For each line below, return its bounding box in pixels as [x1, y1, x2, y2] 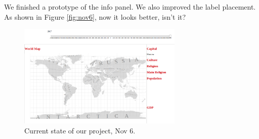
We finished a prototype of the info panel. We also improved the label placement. [4, 2, 256, 12]
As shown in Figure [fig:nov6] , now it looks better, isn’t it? [4, 11, 186, 22]
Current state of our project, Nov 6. [24, 125, 136, 136]
